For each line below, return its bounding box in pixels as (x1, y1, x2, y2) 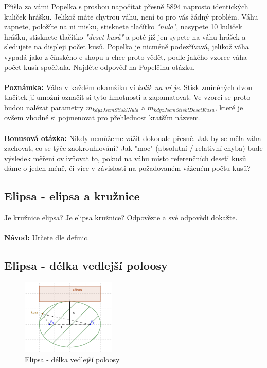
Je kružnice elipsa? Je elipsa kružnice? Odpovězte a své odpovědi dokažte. (4, 212, 238, 223)
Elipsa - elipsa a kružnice (4, 188, 140, 204)
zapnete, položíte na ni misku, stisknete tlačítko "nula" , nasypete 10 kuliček (4, 21, 242, 32)
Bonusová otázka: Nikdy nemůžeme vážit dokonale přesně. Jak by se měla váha (4, 132, 261, 143)
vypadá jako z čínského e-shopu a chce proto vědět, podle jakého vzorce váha (4, 51, 247, 62)
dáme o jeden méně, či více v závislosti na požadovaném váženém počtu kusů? (4, 163, 251, 173)
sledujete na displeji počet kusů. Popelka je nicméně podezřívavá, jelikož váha (4, 41, 249, 52)
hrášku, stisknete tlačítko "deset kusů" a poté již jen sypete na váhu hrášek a (4, 31, 246, 42)
